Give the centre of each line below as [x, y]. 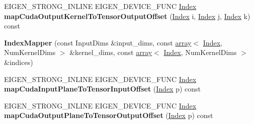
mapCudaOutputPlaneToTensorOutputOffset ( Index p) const [109, 115]
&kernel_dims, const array [111, 52]
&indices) [19, 62]
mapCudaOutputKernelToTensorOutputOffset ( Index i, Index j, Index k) [127, 16]
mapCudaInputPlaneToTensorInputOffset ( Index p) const [103, 89]
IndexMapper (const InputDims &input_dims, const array [98, 42]
